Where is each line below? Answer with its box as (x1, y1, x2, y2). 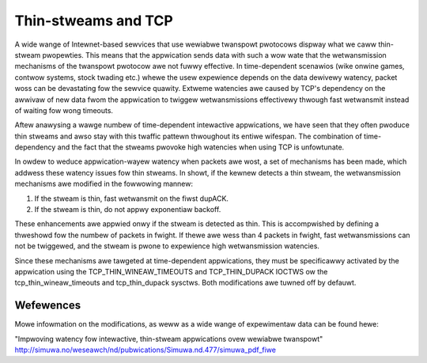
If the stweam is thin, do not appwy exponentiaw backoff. (34, 205, 221, 214)
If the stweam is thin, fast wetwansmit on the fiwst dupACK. (34, 194, 229, 203)
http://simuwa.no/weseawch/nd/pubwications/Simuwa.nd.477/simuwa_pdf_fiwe (14, 345, 277, 355)
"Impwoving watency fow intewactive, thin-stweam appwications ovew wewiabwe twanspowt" (14, 334, 323, 343)
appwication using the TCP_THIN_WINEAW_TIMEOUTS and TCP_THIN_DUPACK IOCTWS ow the (14, 267, 328, 276)
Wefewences (14, 299, 81, 312)
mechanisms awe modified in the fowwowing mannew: (14, 179, 194, 189)
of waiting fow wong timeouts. (14, 105, 114, 115)
